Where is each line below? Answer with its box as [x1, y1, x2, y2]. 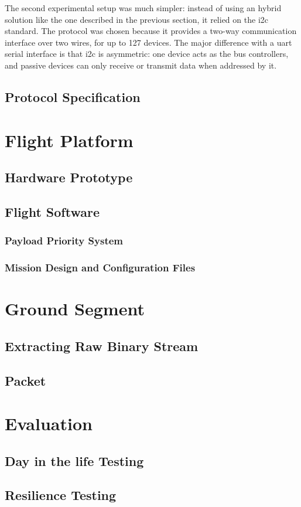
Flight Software [5, 202, 100, 220]
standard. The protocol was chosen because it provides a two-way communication [5, 25, 297, 37]
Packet [5, 371, 46, 389]
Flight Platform [5, 128, 134, 152]
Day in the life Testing [5, 451, 144, 469]
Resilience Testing [5, 486, 117, 504]
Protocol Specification [5, 87, 141, 106]
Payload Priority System [5, 233, 123, 248]
